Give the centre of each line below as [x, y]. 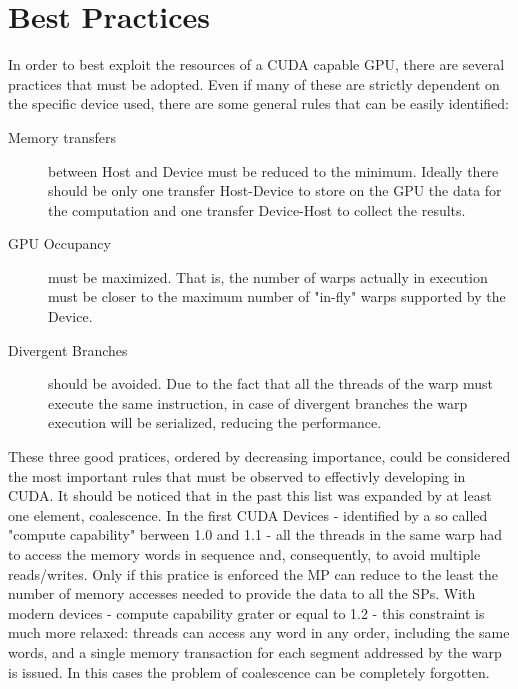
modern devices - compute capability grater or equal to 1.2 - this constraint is [246, 612]
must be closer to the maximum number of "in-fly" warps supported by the [277, 296]
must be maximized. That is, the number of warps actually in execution [268, 276]
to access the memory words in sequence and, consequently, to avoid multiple [244, 554]
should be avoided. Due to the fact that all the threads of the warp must [271, 383]
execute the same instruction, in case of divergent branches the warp [258, 402]
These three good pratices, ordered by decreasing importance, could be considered [259, 456]
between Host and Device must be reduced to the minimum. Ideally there [273, 170]
